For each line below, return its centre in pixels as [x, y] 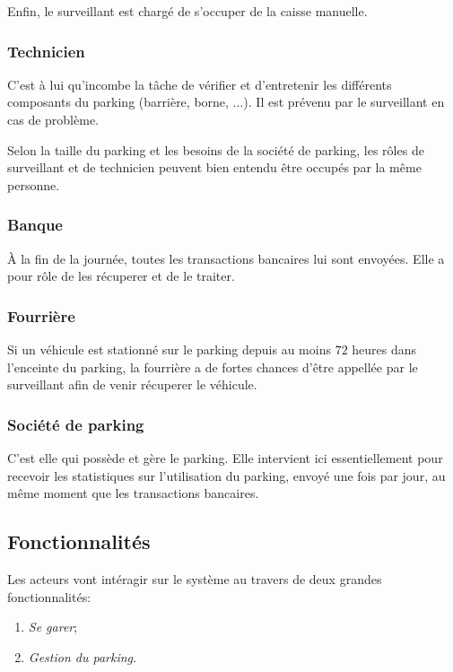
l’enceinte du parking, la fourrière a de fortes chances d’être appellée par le [213, 367]
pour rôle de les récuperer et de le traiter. [121, 276]
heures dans [384, 349]
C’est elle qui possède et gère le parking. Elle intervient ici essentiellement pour [225, 458]
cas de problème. [53, 119]
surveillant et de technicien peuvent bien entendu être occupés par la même [214, 167]
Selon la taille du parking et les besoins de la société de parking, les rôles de [216, 149]
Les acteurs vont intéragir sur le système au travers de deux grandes [195, 578]
